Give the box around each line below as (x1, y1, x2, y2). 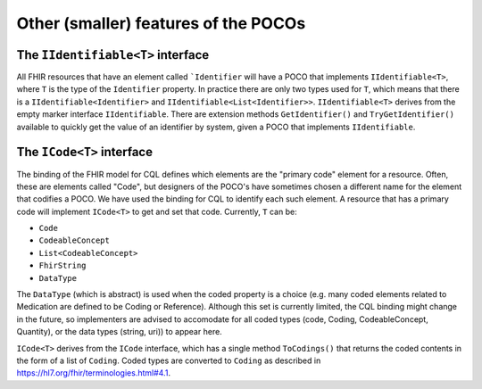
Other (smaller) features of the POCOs (16, 13, 306, 33)
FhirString (38, 261, 87, 271)
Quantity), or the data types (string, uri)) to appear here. (16, 327, 222, 337)
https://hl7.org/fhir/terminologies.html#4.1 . (16, 368, 171, 378)
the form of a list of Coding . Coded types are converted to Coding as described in (16, 355, 321, 366)
